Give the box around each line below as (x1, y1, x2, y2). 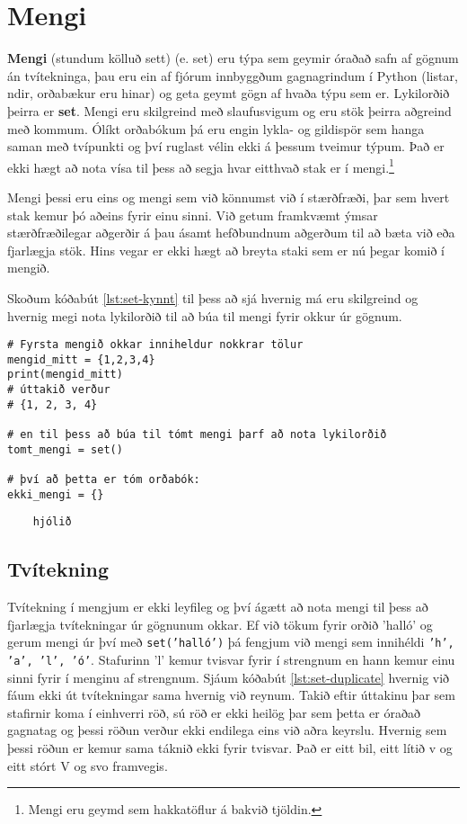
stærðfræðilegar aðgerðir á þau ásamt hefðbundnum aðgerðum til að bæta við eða (7, 223, 455, 242)
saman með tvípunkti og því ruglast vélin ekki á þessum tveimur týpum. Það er (7, 137, 445, 156)
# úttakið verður (7, 383, 110, 397)
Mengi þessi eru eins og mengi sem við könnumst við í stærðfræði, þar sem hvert (7, 187, 450, 206)
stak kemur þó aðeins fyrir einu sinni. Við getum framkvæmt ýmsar (7, 205, 378, 224)
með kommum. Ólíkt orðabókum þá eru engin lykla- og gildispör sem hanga (7, 119, 425, 138)
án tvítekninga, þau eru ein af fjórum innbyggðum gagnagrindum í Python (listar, (7, 66, 458, 85)
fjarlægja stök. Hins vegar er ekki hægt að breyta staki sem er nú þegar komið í (7, 240, 445, 259)
